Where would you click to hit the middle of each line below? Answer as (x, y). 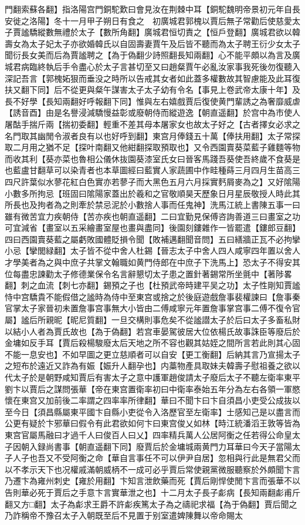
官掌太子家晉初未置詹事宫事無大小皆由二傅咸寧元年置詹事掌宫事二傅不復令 (148, 308)
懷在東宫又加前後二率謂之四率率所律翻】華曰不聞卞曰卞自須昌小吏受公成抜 (148, 400)
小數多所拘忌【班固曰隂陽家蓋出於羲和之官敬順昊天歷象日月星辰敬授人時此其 (152, 193)
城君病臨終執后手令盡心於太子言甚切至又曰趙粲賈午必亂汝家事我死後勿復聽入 (152, 66)
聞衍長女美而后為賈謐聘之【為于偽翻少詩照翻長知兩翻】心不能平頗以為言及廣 (152, 55)
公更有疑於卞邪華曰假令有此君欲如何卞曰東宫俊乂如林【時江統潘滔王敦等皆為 (152, 423)
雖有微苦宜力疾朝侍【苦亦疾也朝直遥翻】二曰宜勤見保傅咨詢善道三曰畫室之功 (152, 216)
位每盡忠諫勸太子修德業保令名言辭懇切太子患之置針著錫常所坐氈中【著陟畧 (148, 273)
